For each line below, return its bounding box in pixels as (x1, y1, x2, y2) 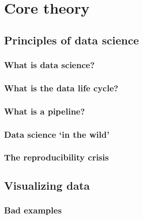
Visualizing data (4, 177, 90, 193)
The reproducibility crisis (4, 151, 109, 163)
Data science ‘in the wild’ (4, 128, 110, 140)
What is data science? (4, 59, 95, 71)
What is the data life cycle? (4, 81, 118, 94)
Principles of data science (4, 32, 139, 47)
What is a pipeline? (4, 104, 85, 117)
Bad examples (4, 204, 62, 216)
